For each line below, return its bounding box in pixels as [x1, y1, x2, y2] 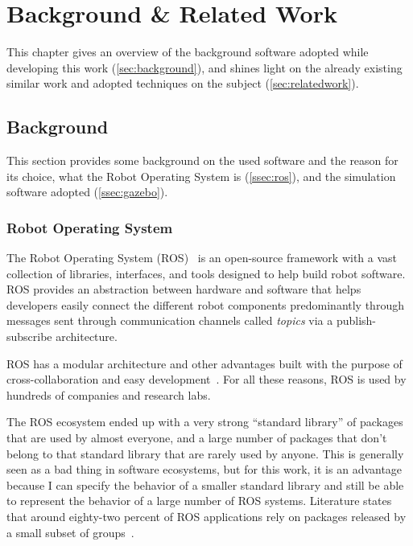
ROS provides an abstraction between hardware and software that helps [6, 281, 361, 298]
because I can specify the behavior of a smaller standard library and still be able [6, 476, 404, 493]
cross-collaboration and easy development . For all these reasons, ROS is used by [6, 371, 407, 388]
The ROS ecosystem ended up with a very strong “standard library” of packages [6, 413, 403, 430]
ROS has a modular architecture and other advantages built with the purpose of [6, 355, 403, 372]
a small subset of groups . [6, 523, 134, 540]
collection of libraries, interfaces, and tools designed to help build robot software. [6, 265, 406, 281]
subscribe [6, 328, 52, 345]
